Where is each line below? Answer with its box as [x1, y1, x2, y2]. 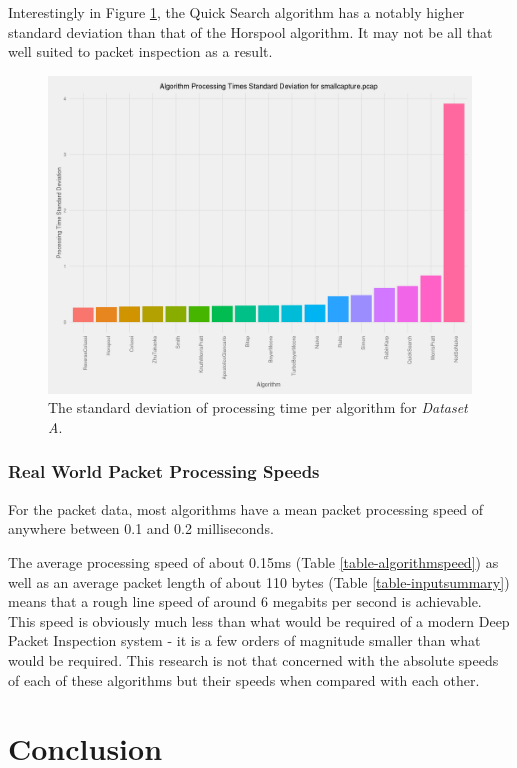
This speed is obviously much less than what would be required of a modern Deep [8, 610, 510, 631]
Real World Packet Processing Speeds [8, 459, 320, 484]
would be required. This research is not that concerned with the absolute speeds [8, 649, 499, 670]
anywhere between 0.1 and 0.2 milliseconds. [8, 518, 274, 539]
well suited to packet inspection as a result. [8, 41, 273, 62]
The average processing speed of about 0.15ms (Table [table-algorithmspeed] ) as [8, 551, 499, 572]
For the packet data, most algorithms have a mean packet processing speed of [8, 498, 484, 519]
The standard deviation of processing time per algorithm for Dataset [48, 397, 468, 418]
